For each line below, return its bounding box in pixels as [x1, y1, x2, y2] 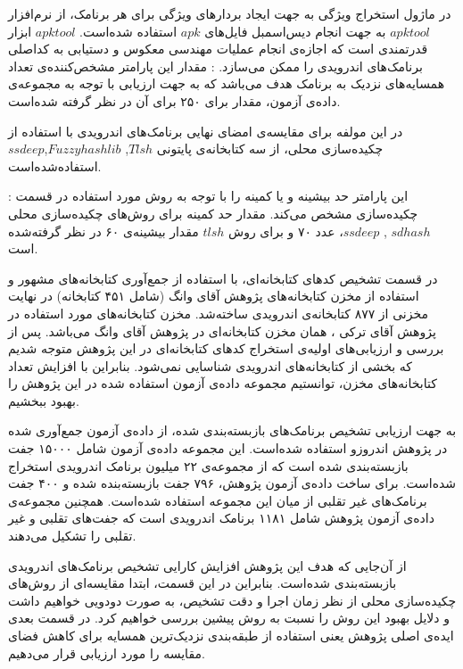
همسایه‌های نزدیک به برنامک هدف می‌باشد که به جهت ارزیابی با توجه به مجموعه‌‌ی [8, 74, 445, 93]
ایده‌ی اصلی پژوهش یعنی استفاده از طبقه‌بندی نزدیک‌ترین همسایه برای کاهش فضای [8, 626, 454, 644]
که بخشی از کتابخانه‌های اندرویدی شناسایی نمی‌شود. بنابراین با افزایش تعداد [8, 356, 412, 375]
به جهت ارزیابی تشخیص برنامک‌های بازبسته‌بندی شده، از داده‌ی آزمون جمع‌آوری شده [8, 421, 457, 440]
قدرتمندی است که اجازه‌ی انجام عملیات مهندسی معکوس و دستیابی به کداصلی [8, 39, 428, 58]
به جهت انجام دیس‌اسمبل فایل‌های [204, 21, 386, 40]
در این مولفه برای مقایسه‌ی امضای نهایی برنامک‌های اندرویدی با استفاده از [8, 121, 403, 140]
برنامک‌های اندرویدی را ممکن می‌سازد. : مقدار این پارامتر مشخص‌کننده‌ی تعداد [8, 56, 423, 75]
